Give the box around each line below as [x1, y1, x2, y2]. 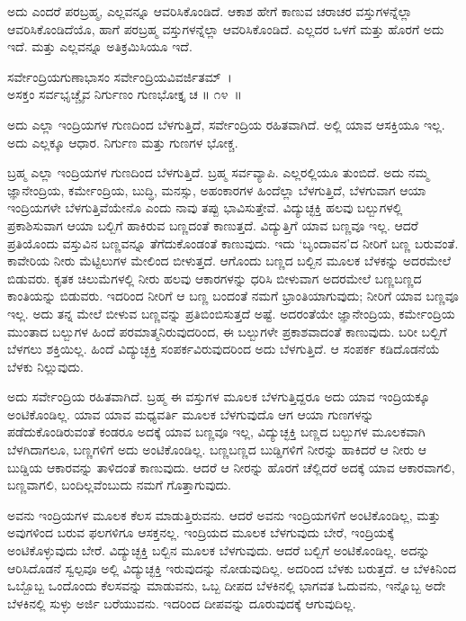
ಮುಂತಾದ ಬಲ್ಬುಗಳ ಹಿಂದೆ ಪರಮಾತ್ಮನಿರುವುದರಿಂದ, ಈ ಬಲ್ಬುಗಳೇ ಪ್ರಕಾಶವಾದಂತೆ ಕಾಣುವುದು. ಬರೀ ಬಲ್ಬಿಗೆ [7, 321, 447, 340]
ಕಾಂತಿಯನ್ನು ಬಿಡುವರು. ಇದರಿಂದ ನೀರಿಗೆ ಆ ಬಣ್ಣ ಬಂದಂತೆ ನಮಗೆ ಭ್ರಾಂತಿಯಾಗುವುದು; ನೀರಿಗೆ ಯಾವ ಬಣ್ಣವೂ [7, 286, 459, 305]
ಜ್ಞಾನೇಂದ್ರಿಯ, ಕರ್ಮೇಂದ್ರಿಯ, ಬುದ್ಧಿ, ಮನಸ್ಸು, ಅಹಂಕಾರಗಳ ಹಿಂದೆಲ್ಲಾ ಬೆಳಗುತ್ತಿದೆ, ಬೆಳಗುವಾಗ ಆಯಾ [7, 180, 426, 199]
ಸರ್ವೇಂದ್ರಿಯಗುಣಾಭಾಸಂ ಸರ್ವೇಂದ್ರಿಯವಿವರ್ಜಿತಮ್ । [7, 67, 232, 85]
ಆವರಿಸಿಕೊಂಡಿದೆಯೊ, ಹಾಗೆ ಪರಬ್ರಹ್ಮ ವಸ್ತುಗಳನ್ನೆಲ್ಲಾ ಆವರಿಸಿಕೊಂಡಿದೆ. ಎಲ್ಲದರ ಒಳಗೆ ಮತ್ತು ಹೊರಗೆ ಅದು [7, 19, 444, 38]
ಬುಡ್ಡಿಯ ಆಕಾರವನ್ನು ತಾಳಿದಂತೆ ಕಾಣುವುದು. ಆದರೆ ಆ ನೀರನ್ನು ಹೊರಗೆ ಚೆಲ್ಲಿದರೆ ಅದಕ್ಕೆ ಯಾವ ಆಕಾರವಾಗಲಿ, [7, 457, 455, 476]
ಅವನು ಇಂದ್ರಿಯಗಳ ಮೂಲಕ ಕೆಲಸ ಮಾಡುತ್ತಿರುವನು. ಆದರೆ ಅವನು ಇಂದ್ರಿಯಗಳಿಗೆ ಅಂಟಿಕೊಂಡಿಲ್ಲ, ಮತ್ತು [7, 505, 441, 524]
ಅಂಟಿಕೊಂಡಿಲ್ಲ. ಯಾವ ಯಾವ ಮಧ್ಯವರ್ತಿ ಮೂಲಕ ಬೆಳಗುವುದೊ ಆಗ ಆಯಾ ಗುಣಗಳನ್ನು [7, 404, 374, 423]
